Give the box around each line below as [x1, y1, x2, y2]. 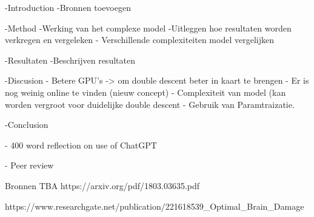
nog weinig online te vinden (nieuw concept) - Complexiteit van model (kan [5, 85, 286, 98]
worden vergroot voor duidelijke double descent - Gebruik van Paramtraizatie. [5, 98, 295, 110]
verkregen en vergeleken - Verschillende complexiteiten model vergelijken [5, 33, 274, 46]
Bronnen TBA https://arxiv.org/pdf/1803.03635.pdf [5, 179, 200, 192]
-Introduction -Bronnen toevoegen [5, 1, 131, 13]
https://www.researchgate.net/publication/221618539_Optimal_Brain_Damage [5, 199, 304, 212]
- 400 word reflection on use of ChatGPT [5, 138, 157, 151]
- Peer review [5, 159, 54, 172]
